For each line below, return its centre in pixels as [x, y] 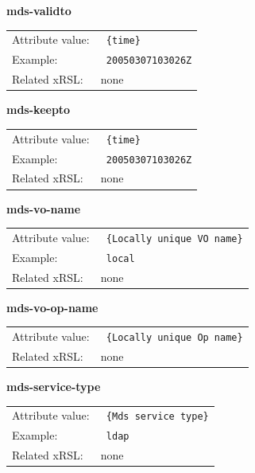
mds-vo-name [44, 208]
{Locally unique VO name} [174, 238]
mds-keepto [39, 109]
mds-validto [39, 10]
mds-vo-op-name [52, 307]
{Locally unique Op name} [174, 338]
